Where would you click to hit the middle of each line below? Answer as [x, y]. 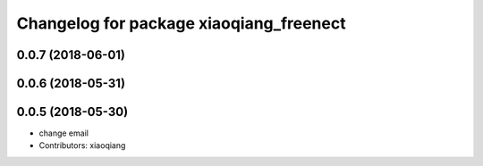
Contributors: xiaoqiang [82, 145]
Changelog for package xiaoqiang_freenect [181, 23]
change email [64, 133]
